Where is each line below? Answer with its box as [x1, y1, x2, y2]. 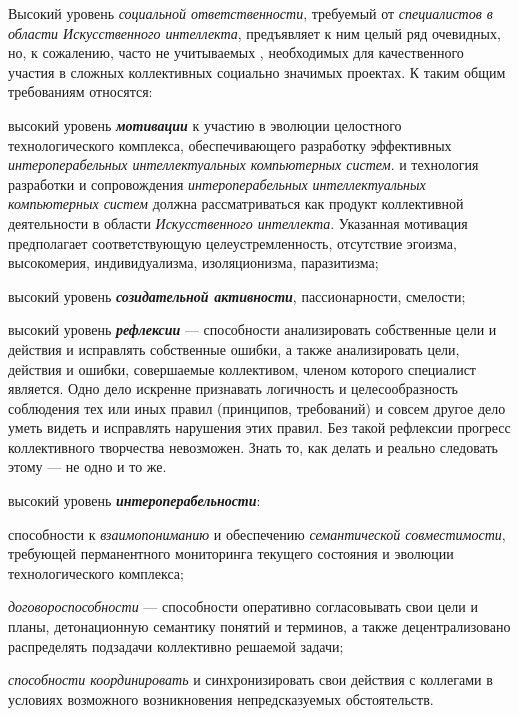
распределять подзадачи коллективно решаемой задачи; [8, 635, 344, 656]
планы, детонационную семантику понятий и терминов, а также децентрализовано [8, 616, 511, 637]
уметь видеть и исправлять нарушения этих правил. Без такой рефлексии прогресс [8, 417, 511, 438]
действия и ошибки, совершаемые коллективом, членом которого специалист [8, 358, 476, 379]
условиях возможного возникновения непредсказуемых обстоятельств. [8, 688, 434, 709]
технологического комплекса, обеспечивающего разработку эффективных [8, 134, 452, 155]
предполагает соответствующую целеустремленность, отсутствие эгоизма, [8, 232, 457, 253]
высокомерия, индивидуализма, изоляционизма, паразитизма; [8, 252, 379, 273]
